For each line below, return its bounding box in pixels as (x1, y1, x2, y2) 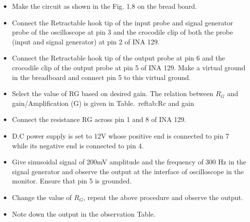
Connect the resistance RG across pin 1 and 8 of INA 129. (12, 114, 187, 124)
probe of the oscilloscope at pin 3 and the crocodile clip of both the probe (12, 27, 233, 37)
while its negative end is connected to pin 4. (12, 140, 144, 150)
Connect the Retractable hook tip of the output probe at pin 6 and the (12, 53, 225, 63)
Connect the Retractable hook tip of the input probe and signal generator (12, 17, 233, 27)
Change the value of (12, 192, 72, 202)
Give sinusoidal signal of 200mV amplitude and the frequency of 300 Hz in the (12, 157, 246, 167)
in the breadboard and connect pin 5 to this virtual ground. (12, 72, 191, 82)
